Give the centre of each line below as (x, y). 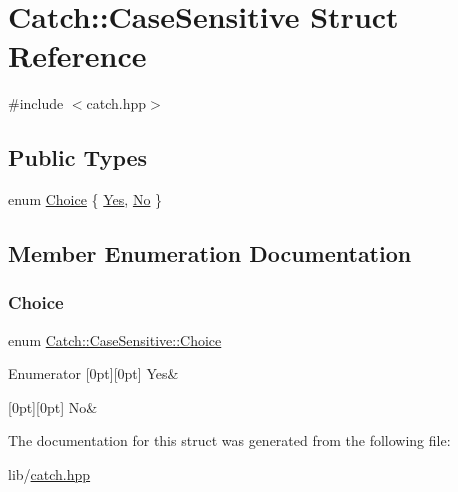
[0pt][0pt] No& (53, 406)
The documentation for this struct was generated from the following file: (229, 440)
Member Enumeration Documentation (210, 253)
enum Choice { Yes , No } (85, 199)
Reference (77, 55)
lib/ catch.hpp (49, 474)
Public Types (78, 157)
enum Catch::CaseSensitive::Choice (115, 339)
